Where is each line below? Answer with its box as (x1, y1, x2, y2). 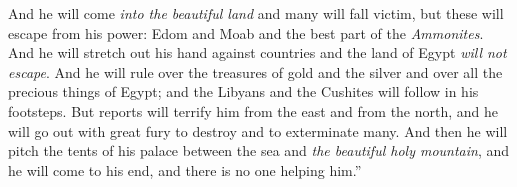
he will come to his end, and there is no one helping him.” (8, 159, 362, 180)
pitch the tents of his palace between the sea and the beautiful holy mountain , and (8, 140, 510, 161)
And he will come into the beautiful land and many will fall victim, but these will (8, 3, 504, 23)
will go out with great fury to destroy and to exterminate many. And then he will (8, 120, 508, 141)
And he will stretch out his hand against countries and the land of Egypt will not (8, 42, 507, 63)
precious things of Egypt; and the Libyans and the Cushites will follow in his (8, 81, 479, 102)
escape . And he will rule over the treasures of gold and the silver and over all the (8, 61, 503, 82)
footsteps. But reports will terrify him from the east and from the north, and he (8, 100, 499, 121)
